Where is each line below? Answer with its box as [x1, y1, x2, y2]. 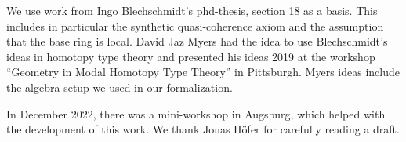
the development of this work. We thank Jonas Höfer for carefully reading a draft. [6, 121, 400, 137]
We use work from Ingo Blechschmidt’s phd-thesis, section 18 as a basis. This [6, 2, 378, 18]
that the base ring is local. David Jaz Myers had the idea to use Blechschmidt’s [6, 33, 388, 49]
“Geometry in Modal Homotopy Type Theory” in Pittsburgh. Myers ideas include [6, 64, 400, 80]
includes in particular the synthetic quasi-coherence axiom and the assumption [6, 17, 384, 34]
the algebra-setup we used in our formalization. [6, 78, 233, 95]
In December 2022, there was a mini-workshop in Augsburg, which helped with [6, 105, 386, 122]
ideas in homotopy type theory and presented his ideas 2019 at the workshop [6, 48, 375, 64]
